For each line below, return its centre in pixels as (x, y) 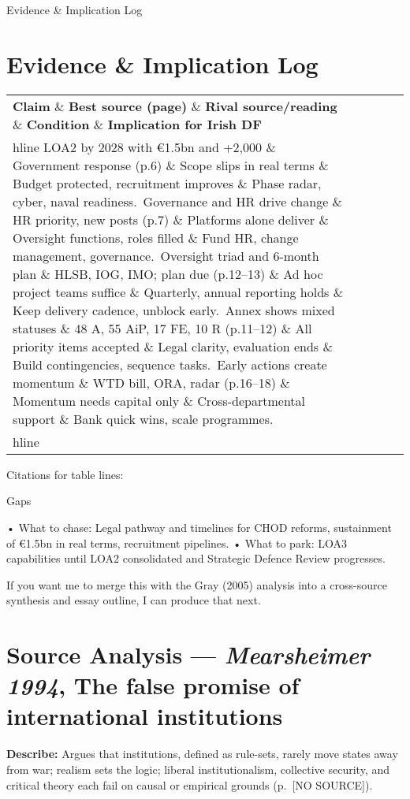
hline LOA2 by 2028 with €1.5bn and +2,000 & (144, 147)
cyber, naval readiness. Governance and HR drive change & (178, 201)
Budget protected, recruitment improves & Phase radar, (167, 183)
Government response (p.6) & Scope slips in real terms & (171, 165)
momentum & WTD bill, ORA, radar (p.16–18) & (151, 382)
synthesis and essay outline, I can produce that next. (134, 600)
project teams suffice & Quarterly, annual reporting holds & (178, 292)
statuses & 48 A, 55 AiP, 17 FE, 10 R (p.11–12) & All (162, 328)
